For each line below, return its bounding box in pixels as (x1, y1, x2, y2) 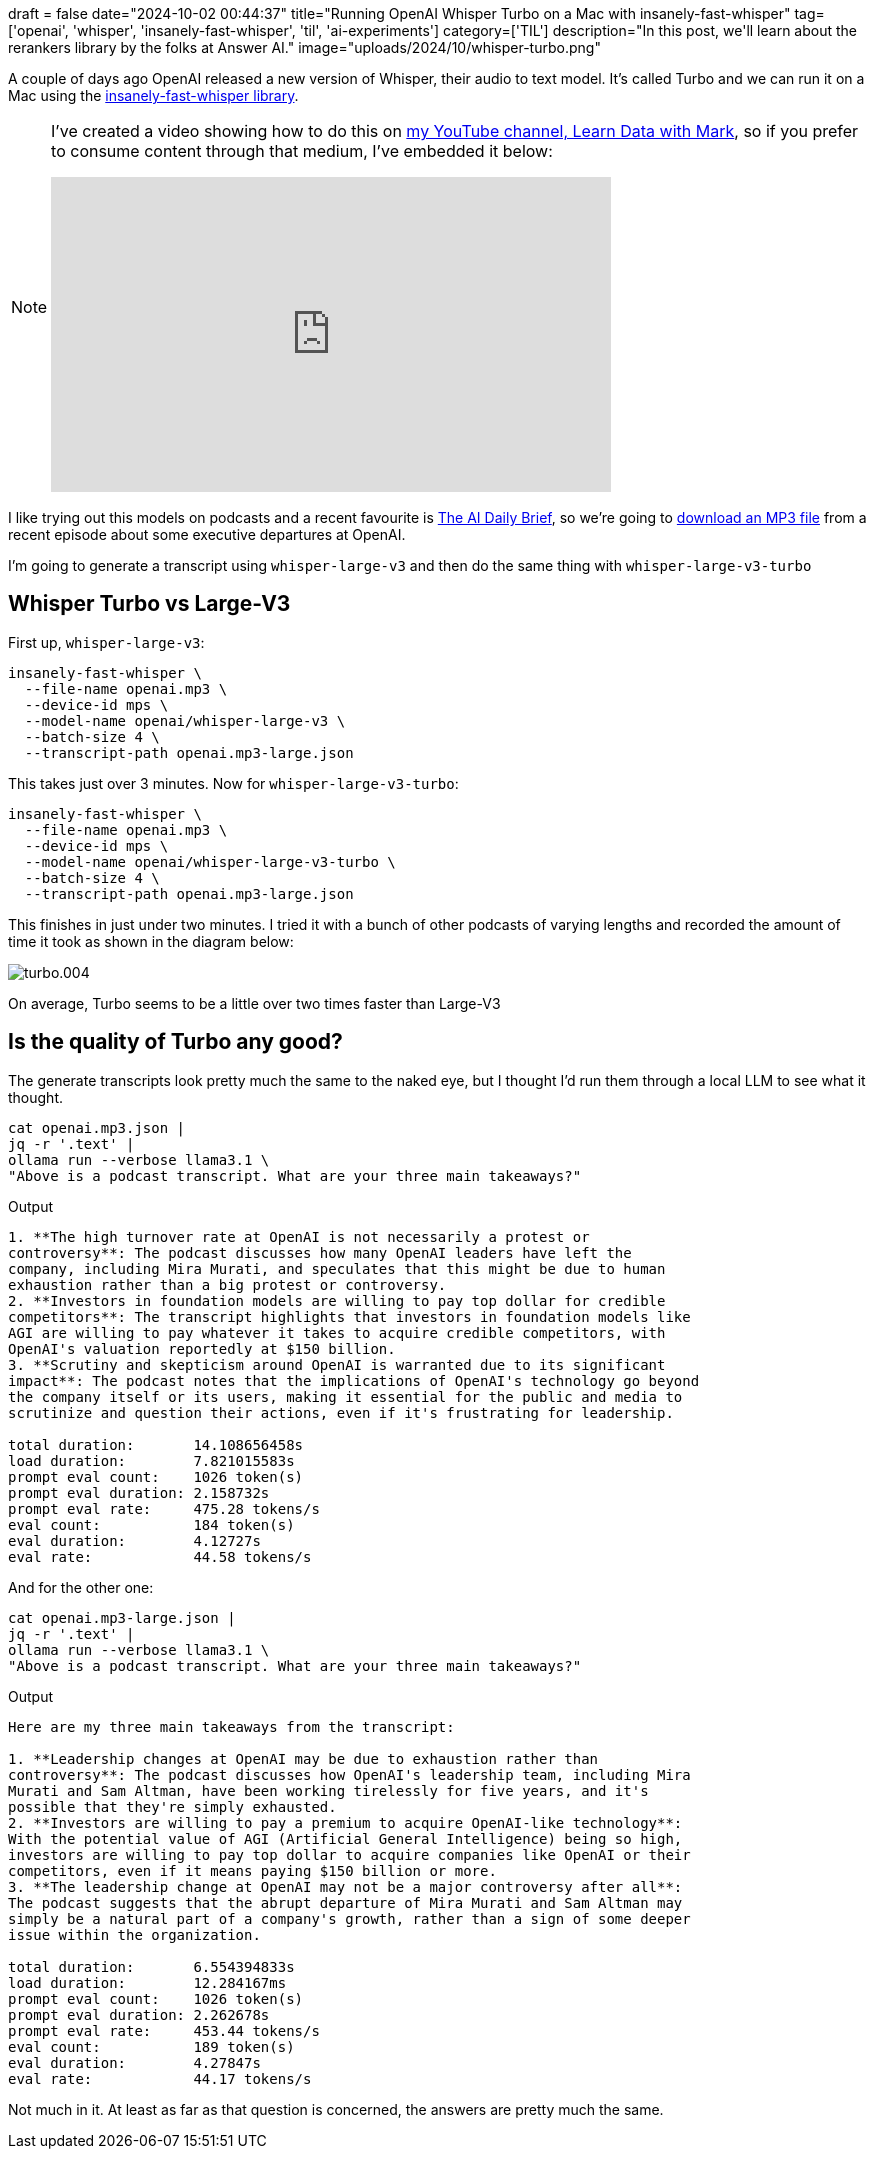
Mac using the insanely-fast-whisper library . (8, 87, 299, 104)
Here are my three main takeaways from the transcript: (8, 1718, 455, 1735)
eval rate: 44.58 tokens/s (8, 1548, 312, 1565)
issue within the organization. (8, 1926, 261, 1943)
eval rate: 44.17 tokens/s (8, 2070, 312, 2087)
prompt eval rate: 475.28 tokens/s (8, 1500, 320, 1517)
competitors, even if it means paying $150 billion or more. (8, 1862, 497, 1879)
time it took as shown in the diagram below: (8, 932, 294, 950)
